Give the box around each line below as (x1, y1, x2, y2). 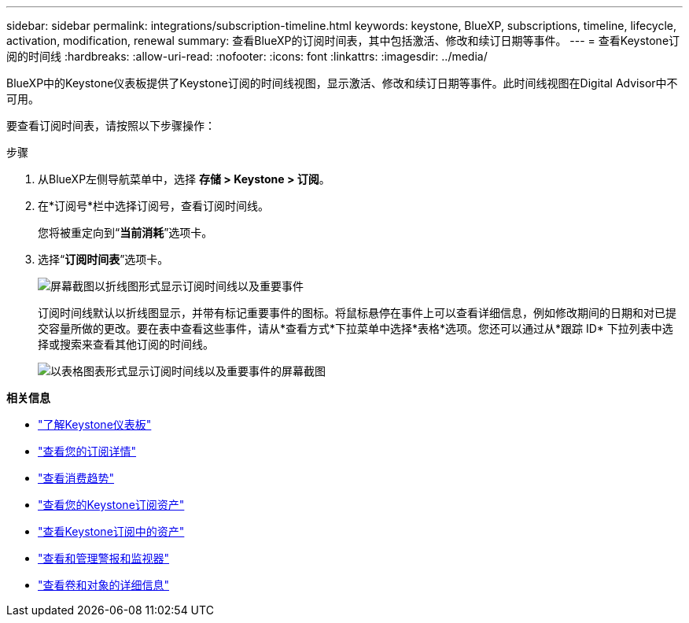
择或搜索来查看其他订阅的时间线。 (38, 337, 214, 351)
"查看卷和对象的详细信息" (38, 578, 170, 592)
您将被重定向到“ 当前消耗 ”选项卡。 (38, 226, 213, 239)
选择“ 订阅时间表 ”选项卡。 (38, 253, 169, 266)
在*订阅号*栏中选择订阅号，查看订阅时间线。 (38, 199, 270, 212)
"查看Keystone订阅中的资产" (38, 525, 185, 538)
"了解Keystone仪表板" (38, 418, 152, 431)
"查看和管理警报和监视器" (38, 551, 170, 565)
